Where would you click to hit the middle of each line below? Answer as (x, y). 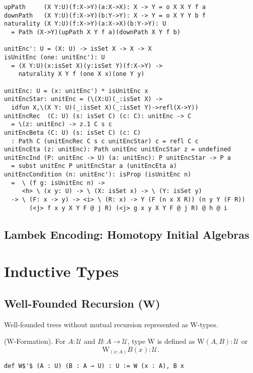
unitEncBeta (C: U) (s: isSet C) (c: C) (73, 132)
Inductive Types (61, 271)
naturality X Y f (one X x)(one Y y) (81, 74)
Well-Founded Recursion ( (73, 303)
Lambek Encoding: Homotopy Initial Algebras (127, 234)
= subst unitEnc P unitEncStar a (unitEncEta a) (94, 166)
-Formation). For (40, 341)
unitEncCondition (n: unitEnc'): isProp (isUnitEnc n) (98, 175)
